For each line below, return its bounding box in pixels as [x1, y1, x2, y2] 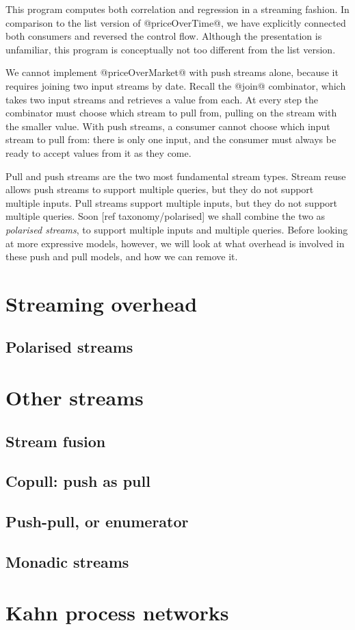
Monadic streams [5, 551, 129, 572]
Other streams [5, 383, 144, 412]
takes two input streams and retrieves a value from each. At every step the [5, 92, 319, 106]
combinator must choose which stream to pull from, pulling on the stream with [5, 105, 337, 120]
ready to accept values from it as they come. [5, 145, 192, 160]
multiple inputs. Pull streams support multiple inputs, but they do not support [5, 195, 338, 210]
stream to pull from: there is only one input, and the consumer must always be [5, 132, 337, 147]
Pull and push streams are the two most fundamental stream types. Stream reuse [5, 168, 346, 183]
